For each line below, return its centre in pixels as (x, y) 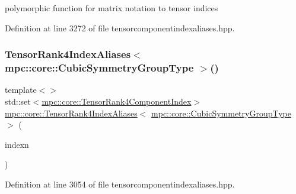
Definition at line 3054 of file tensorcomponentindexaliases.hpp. (120, 184)
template (21, 90)
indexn (17, 144)
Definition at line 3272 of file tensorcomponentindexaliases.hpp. (120, 28)
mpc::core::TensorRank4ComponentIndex (117, 101)
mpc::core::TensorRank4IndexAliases (71, 113)
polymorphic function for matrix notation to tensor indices (112, 8)
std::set (18, 101)
